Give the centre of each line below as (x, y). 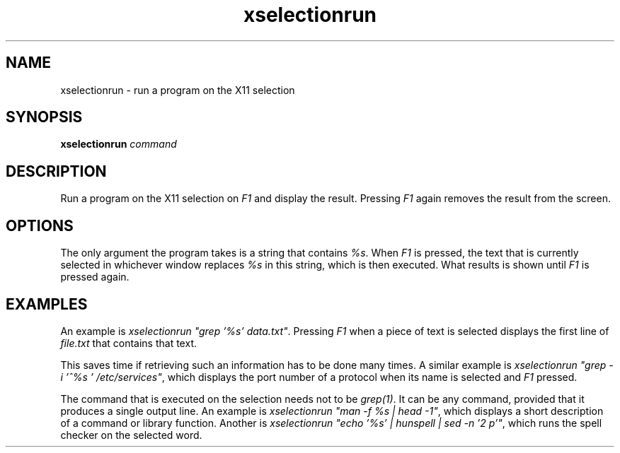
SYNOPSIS (44, 117)
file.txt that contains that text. (128, 343)
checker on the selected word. (131, 435)
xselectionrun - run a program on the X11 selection (178, 90)
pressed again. (95, 277)
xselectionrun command (119, 144)
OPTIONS (40, 225)
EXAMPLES (47, 304)
